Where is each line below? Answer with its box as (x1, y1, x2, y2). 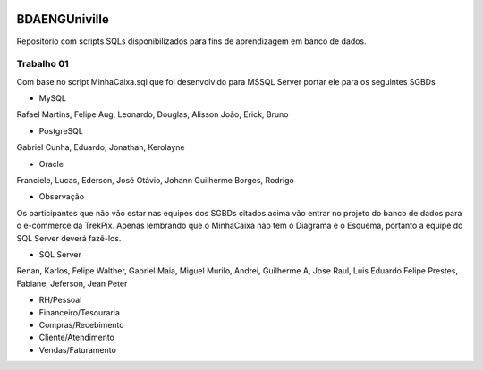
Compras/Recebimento (38, 319, 124, 330)
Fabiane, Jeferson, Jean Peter (16, 278, 128, 289)
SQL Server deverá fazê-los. (16, 232, 122, 243)
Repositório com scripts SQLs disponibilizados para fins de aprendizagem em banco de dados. (16, 36, 367, 46)
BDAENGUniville (16, 12, 109, 27)
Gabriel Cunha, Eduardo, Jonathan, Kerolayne (16, 142, 185, 153)
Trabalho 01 (16, 58, 69, 71)
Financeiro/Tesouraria (38, 307, 121, 317)
